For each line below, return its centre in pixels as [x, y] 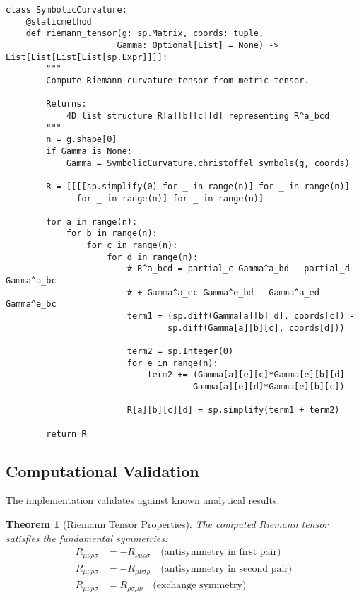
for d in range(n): [153, 257]
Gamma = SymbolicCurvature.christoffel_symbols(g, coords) [208, 163]
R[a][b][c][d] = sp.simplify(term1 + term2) [233, 410]
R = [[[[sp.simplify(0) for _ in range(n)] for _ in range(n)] [198, 186]
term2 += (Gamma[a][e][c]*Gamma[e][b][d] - [251, 375]
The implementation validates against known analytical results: [143, 500]
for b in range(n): [112, 234]
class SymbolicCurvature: [66, 10]
